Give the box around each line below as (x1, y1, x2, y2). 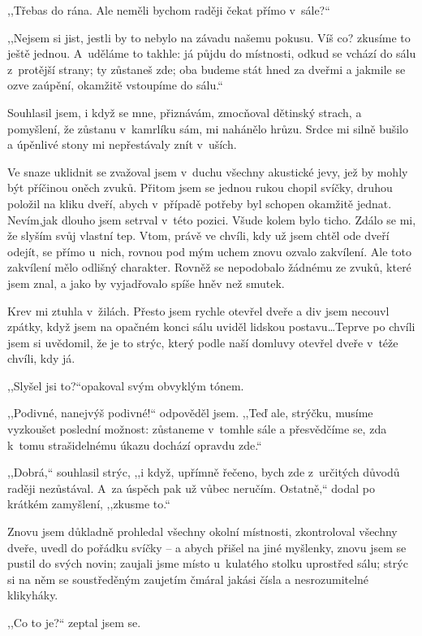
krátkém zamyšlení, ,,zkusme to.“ (7, 495, 170, 512)
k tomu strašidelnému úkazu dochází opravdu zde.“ (7, 436, 262, 453)
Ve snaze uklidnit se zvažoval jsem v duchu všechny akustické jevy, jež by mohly (7, 163, 408, 180)
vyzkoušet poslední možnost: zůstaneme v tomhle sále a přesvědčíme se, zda (7, 420, 387, 438)
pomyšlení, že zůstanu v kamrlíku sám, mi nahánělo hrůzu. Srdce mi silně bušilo (7, 120, 409, 137)
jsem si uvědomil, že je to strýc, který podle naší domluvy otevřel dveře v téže (7, 333, 398, 351)
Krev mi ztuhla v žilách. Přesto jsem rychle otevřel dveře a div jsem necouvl (7, 302, 390, 319)
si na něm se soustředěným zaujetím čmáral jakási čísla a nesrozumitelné (7, 570, 369, 587)
